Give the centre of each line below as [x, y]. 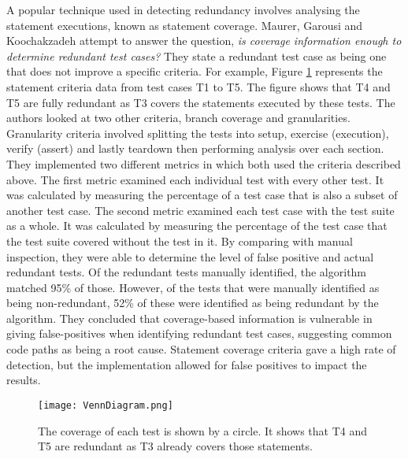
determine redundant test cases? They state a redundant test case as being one [197, 56]
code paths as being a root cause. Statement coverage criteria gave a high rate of [201, 349]
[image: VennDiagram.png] [106, 405]
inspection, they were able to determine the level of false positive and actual [190, 256]
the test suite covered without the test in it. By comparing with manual [180, 241]
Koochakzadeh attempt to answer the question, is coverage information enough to [204, 41]
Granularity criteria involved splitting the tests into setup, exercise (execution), [198, 133]
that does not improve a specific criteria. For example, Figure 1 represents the [195, 71]
